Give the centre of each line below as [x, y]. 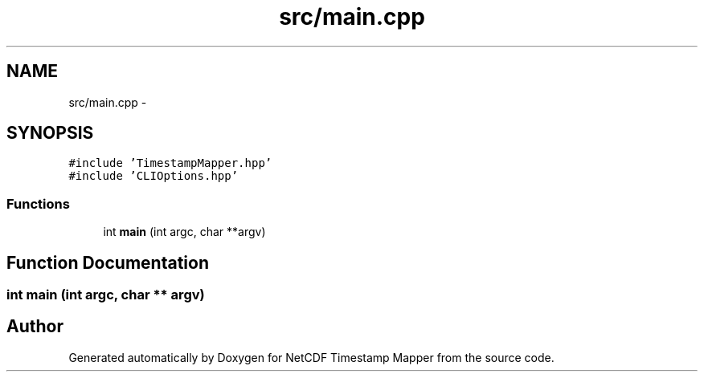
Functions [38, 203]
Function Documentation [108, 262]
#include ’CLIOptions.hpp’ [153, 176]
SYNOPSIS [50, 133]
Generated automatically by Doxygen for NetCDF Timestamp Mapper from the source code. [311, 357]
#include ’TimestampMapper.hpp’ [170, 163]
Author [35, 327]
